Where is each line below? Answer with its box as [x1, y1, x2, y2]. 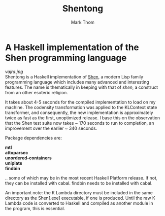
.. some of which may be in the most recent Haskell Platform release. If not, [5, 175, 158, 180]
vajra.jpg [5, 69, 23, 74]
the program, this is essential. [5, 205, 65, 211]
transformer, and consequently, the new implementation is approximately [5, 109, 154, 115]
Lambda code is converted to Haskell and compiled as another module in [5, 200, 154, 206]
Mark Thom [71, 19, 95, 25]
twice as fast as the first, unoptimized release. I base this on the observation [5, 114, 160, 121]
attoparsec [5, 149, 28, 155]
